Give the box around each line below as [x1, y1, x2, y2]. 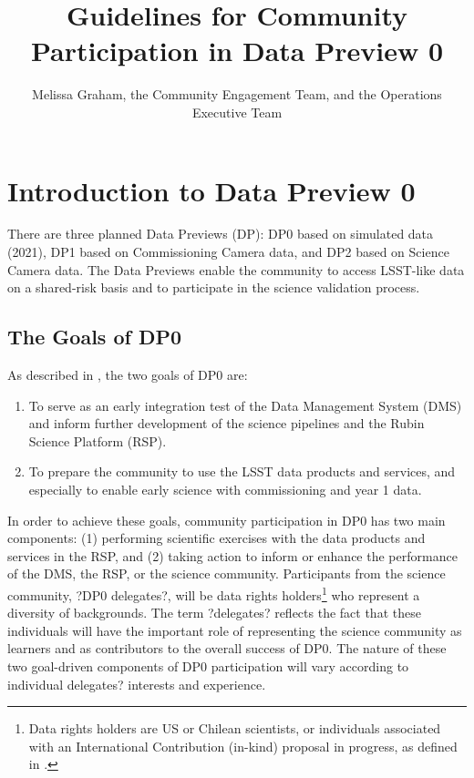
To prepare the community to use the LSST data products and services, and [28, 462, 456, 481]
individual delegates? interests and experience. [7, 674, 266, 693]
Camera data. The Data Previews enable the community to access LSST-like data [7, 260, 465, 279]
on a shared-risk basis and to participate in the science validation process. [7, 278, 420, 297]
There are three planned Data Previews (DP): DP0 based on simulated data [7, 224, 434, 243]
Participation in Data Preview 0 [30, 32, 444, 69]
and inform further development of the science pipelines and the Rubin [28, 414, 425, 433]
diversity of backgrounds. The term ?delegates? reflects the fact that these [7, 603, 421, 622]
